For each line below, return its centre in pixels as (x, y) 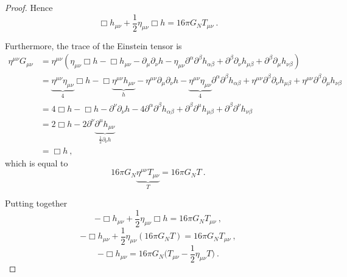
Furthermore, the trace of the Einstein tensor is (93, 45)
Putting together (36, 203)
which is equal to (37, 162)
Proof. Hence (29, 7)
